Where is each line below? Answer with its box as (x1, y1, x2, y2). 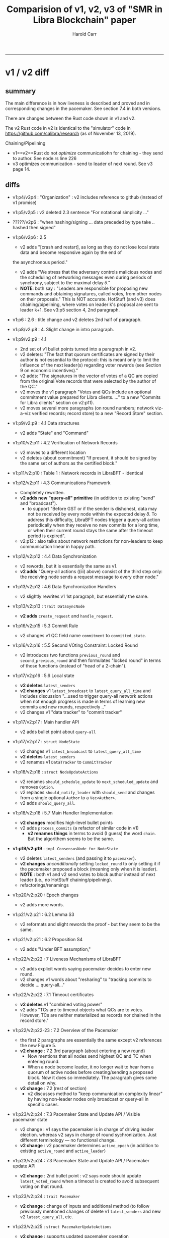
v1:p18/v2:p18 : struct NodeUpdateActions (12, 768, 99, 775)
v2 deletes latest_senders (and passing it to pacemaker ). (20, 855, 136, 861)
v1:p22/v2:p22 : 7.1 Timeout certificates (12, 991, 94, 998)
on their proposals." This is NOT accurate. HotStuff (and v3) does (20, 296, 156, 302)
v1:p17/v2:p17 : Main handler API (12, 718, 79, 725)
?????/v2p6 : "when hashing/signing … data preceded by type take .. (12, 219, 155, 225)
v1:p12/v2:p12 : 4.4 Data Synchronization (12, 553, 97, 559)
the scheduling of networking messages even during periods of (20, 274, 152, 280)
